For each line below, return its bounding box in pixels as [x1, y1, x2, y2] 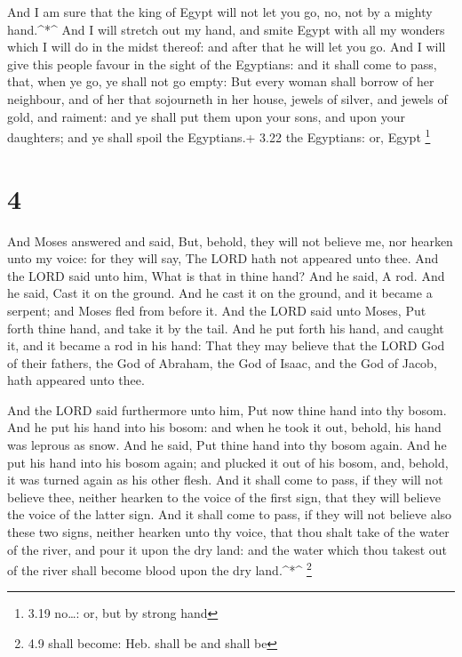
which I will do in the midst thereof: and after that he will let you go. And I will [7, 37, 446, 56]
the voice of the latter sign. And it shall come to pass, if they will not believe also [7, 505, 452, 524]
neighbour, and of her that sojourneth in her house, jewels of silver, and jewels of [7, 89, 448, 108]
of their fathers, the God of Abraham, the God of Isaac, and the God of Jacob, [7, 353, 437, 372]
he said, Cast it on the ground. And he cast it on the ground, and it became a [7, 284, 433, 302]
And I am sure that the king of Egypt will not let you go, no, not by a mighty [7, 3, 433, 20]
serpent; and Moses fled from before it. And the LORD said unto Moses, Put [7, 300, 426, 319]
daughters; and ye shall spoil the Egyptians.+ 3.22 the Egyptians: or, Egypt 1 [7, 125, 431, 146]
